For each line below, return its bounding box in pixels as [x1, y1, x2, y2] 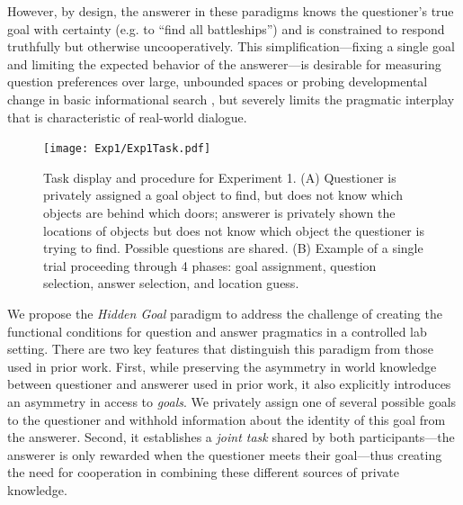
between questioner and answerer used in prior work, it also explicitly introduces [7, 374, 451, 393]
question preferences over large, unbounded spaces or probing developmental [7, 72, 428, 91]
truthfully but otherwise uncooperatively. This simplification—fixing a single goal [7, 37, 455, 56]
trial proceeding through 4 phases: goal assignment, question [43, 256, 377, 275]
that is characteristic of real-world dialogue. [7, 107, 247, 126]
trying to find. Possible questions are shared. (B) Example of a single [43, 239, 423, 257]
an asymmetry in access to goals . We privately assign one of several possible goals [7, 392, 457, 410]
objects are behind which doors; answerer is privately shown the [43, 203, 396, 221]
